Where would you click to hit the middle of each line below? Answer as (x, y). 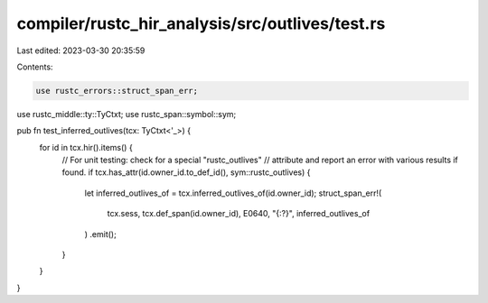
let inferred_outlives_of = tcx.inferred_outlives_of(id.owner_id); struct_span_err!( (233, 193)
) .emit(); (100, 234)
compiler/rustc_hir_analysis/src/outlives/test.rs (201, 23)
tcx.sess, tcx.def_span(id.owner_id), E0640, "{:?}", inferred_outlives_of (239, 214)
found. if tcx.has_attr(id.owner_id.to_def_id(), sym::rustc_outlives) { (186, 172)
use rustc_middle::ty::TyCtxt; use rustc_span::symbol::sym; (127, 114)
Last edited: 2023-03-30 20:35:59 (81, 50)
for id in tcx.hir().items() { (86, 147)
